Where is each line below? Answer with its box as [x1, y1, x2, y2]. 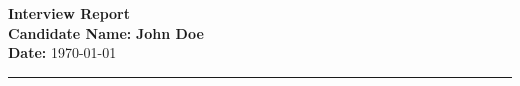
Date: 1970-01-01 [8, 42, 117, 63]
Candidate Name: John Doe [8, 22, 204, 43]
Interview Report [8, 3, 131, 23]
